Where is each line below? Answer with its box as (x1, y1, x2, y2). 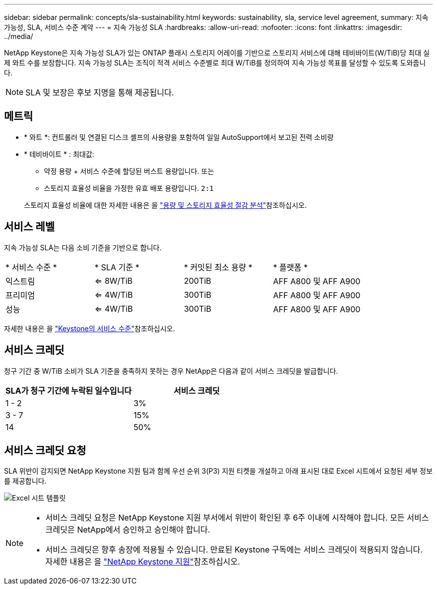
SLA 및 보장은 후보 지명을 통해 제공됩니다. (25, 87, 174, 97)
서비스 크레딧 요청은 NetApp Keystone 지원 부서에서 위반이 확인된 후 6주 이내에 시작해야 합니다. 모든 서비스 (45, 513, 429, 523)
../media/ (4, 32, 33, 40)
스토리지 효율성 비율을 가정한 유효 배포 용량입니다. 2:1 (44, 183, 214, 192)
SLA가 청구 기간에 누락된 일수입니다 (5, 385, 132, 396)
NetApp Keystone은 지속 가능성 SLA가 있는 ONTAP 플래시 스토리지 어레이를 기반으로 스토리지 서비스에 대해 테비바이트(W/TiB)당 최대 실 (4, 48, 430, 57)
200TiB (184, 275, 212, 286)
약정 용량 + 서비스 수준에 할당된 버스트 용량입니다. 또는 (44, 166, 215, 175)
